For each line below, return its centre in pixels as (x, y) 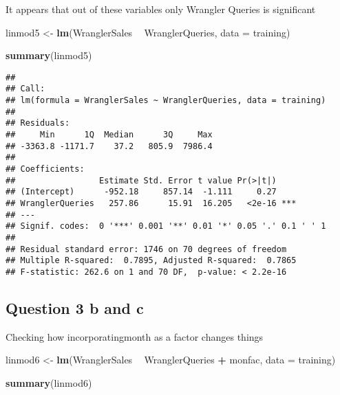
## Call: (25, 89)
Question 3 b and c (75, 307)
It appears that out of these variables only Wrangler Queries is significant (161, 9)
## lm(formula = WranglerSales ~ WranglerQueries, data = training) (166, 101)
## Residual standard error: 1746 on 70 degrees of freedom (146, 249)
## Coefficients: (45, 169)
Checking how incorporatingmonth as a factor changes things (135, 336)
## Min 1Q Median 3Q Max (109, 135)
